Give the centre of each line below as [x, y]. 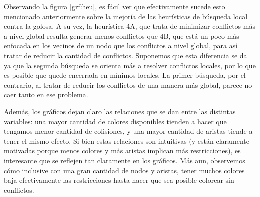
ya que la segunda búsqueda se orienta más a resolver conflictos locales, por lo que [130, 65]
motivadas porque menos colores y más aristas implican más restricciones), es [122, 151]
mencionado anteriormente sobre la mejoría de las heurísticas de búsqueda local [126, 16]
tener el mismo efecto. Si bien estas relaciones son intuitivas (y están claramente [127, 141]
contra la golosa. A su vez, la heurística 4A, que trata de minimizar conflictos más [130, 26]
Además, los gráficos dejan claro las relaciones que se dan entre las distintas [120, 111]
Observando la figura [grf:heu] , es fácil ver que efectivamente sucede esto [115, 6]
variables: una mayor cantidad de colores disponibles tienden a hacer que [115, 121]
